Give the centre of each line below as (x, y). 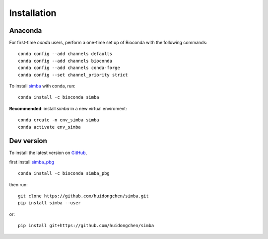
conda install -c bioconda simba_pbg (64, 173)
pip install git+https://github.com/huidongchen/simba (86, 226)
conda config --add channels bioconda (65, 61)
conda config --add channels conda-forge (69, 68)
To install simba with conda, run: (42, 86)
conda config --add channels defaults (65, 54)
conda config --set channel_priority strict (73, 75)
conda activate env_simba (50, 127)
